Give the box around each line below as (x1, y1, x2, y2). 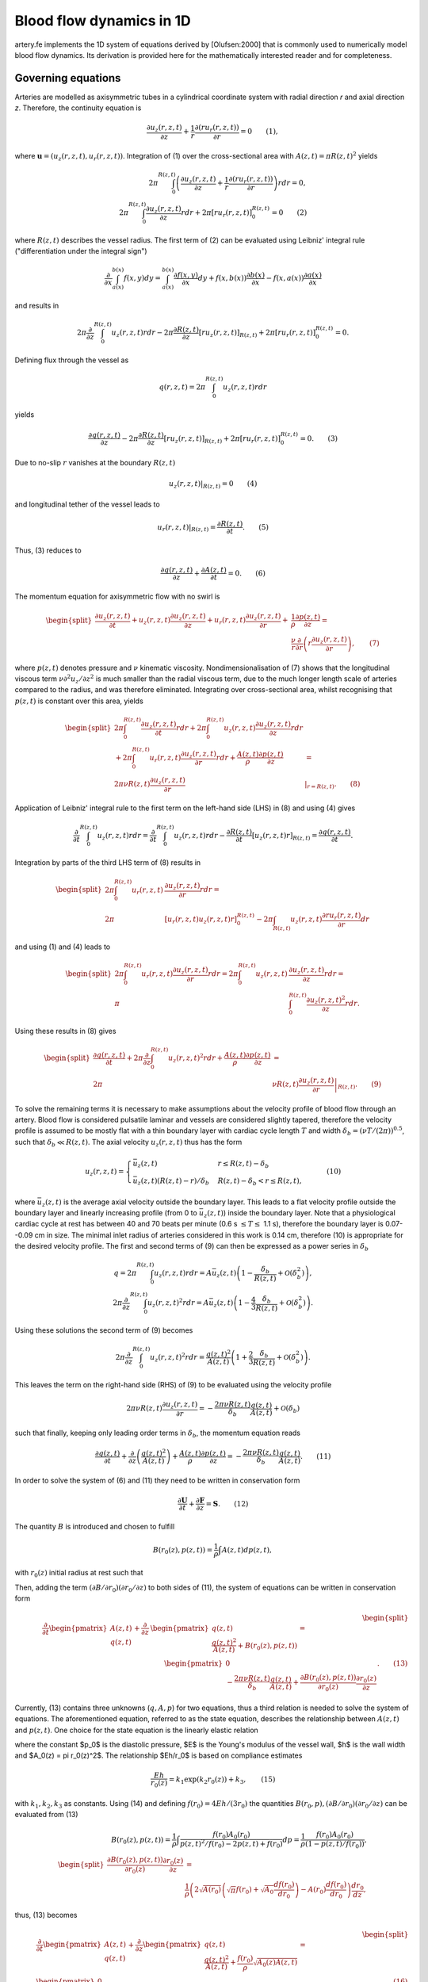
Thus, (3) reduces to (14, 545, 82, 555)
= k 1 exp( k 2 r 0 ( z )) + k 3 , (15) (168, 1774, 276, 1785)
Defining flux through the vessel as (14, 355, 129, 365)
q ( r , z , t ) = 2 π (159, 383, 206, 392)
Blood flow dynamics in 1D (14, 12, 192, 29)
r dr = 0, (277, 178, 306, 188)
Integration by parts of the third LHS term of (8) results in (14, 858, 201, 867)
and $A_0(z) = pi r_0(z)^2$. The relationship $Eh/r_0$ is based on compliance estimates (14, 1751, 303, 1760)
